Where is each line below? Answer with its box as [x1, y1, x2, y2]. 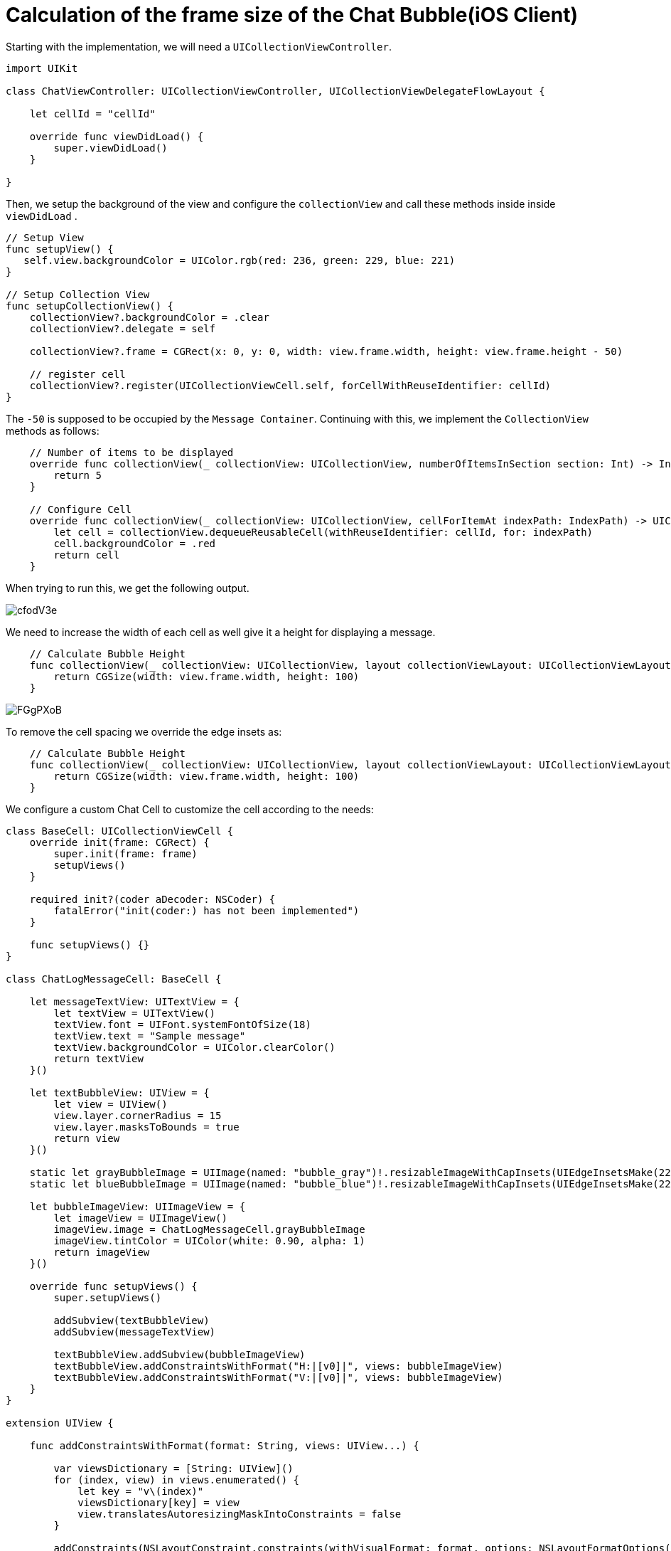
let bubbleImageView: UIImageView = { [29, 1200, 246, 1212]
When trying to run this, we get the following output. [6, 581, 249, 594]
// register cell [29, 368, 126, 380]
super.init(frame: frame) [53, 847, 198, 859]
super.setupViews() [53, 1291, 162, 1303]
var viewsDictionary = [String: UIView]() [53, 1462, 294, 1474]
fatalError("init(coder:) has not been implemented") [53, 904, 360, 916]
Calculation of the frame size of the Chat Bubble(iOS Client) [6, 3, 579, 27]
